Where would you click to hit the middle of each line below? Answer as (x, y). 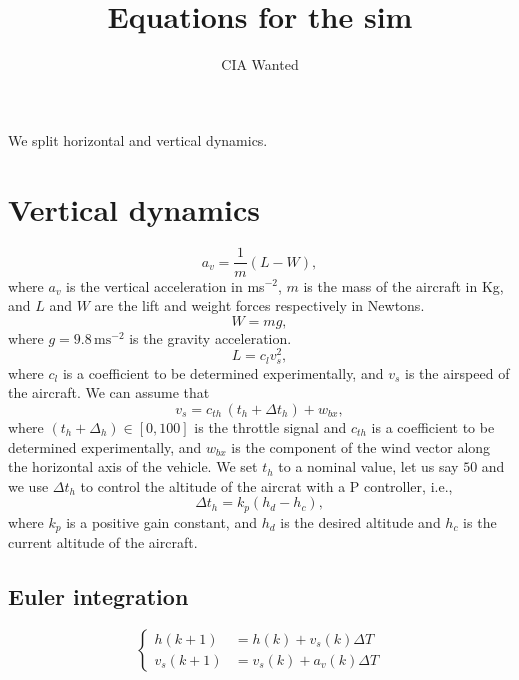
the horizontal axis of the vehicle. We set (133, 466)
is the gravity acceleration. (210, 337)
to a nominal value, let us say (368, 466)
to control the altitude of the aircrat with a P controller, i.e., (266, 485)
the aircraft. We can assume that (109, 392)
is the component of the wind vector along (361, 446)
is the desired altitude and (360, 521)
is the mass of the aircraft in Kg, (403, 285)
